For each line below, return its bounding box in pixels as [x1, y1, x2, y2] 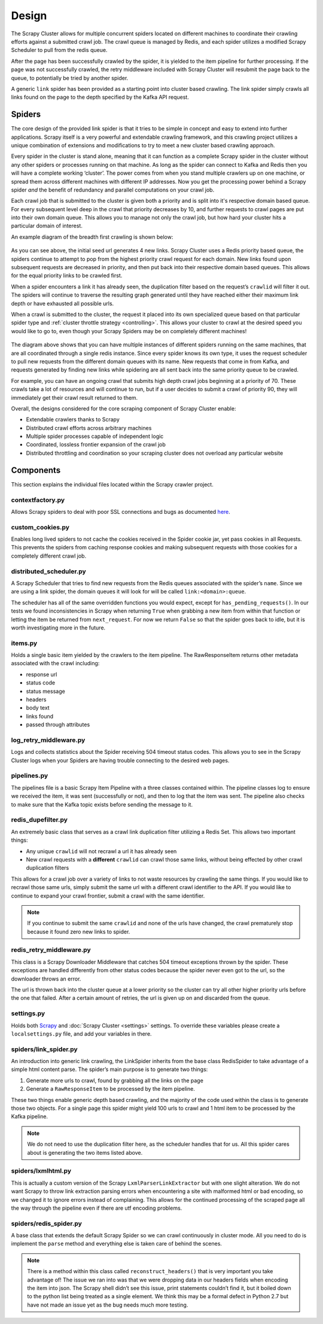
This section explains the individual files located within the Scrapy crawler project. [11, 480, 214, 488]
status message [26, 687, 65, 695]
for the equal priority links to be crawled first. [11, 272, 123, 279]
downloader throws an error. [11, 975, 81, 982]
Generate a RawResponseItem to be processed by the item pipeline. [26, 1085, 196, 1092]
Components [11, 465, 61, 475]
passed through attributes [26, 721, 90, 728]
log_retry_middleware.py [11, 736, 86, 744]
